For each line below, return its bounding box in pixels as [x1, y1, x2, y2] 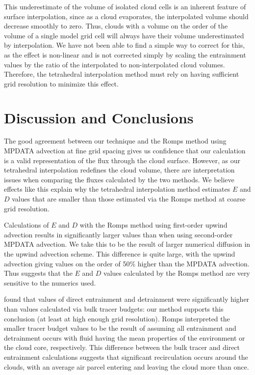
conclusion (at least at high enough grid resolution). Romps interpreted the [4, 313, 230, 323]
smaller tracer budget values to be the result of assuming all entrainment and [4, 323, 236, 333]
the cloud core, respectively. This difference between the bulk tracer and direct [4, 342, 240, 352]
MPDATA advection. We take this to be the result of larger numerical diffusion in [4, 239, 251, 249]
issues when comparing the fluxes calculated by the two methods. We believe [4, 174, 234, 184]
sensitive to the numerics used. [4, 277, 96, 288]
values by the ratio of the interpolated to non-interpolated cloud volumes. [4, 59, 225, 69]
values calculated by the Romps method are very [103, 268, 250, 278]
